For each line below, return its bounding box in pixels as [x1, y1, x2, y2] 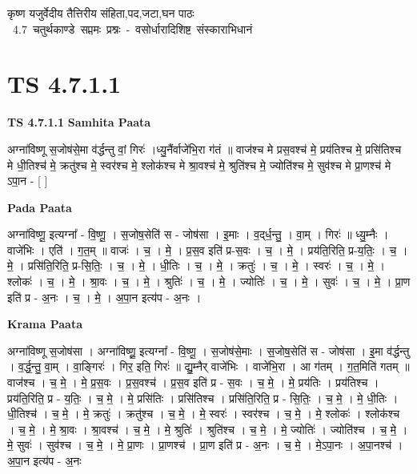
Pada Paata [7, 199, 72, 215]
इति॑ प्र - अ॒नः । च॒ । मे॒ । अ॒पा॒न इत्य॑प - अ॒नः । [7, 288, 202, 305]
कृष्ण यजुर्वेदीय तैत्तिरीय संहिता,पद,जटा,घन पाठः [7, 5, 194, 21]
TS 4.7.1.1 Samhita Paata [7, 114, 151, 131]
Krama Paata [7, 315, 82, 332]
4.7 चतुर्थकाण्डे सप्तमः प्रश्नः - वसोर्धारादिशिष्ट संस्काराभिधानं [12, 20, 253, 37]
